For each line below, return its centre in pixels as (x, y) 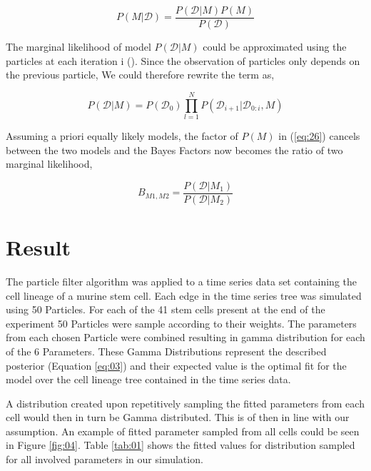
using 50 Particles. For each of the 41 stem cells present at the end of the (166, 309)
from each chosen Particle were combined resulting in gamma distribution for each (185, 337)
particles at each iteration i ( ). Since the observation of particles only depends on (183, 60)
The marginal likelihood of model (78, 47)
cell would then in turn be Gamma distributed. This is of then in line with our (178, 417)
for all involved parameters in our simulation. (105, 459)
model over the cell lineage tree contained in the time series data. (148, 379)
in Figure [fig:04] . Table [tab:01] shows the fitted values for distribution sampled (181, 445)
